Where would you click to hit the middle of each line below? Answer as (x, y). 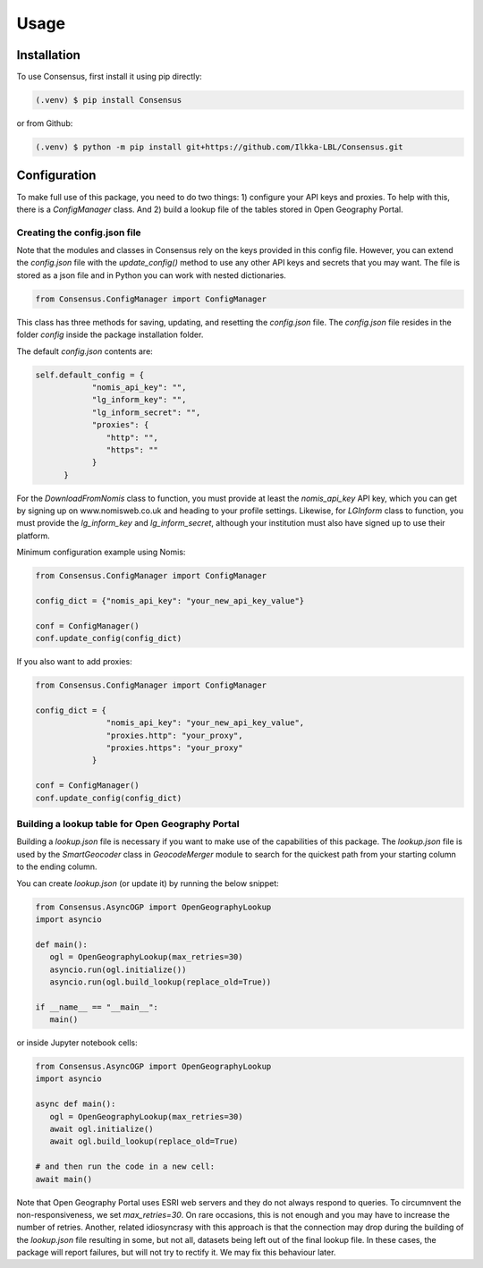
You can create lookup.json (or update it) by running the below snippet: (148, 883)
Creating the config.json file (79, 232)
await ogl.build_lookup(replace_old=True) (144, 1141)
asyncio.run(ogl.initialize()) (118, 969)
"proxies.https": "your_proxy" (174, 748)
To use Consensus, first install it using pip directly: (110, 77)
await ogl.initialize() (102, 1129)
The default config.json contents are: (85, 351)
